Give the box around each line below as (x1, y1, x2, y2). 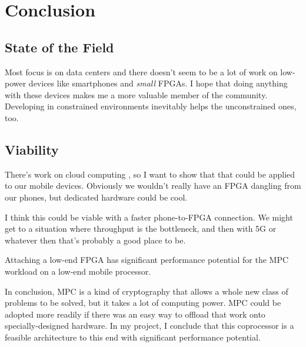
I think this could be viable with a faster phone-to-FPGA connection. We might (5, 211, 293, 223)
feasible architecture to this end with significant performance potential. (5, 331, 261, 343)
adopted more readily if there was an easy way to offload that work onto (5, 308, 265, 320)
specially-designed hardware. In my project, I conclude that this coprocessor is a (5, 319, 294, 332)
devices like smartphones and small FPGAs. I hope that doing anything (28, 77, 288, 89)
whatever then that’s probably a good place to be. (5, 233, 186, 246)
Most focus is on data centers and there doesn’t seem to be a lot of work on (5, 65, 278, 78)
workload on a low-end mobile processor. (5, 265, 151, 277)
